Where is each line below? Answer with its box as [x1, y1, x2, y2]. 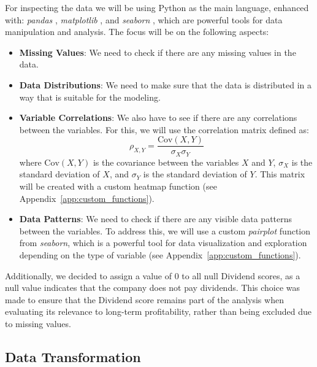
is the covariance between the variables [93, 155, 239, 168]
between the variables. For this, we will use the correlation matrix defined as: [19, 123, 309, 136]
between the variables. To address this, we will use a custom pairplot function [19, 224, 311, 237]
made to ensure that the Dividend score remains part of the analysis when [5, 293, 284, 306]
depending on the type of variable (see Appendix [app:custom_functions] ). [19, 249, 301, 261]
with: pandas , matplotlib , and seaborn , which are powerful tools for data [5, 13, 283, 26]
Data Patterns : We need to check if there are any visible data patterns [19, 212, 292, 225]
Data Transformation [5, 347, 141, 366]
